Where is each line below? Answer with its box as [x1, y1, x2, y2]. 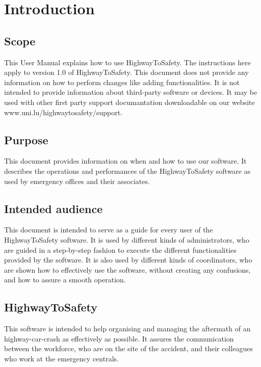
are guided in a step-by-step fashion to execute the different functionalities [4, 244, 237, 255]
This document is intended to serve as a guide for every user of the [4, 224, 213, 235]
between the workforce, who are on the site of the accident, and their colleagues [4, 343, 253, 354]
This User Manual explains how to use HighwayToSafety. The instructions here [4, 57, 251, 67]
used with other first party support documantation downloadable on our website [4, 96, 255, 107]
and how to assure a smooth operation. [4, 274, 126, 285]
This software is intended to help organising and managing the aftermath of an [4, 323, 251, 334]
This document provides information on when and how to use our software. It [4, 155, 247, 166]
